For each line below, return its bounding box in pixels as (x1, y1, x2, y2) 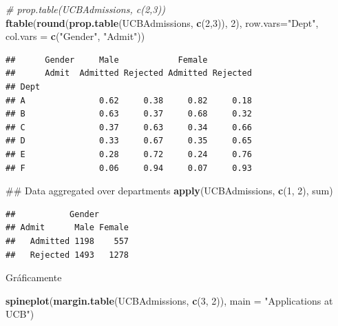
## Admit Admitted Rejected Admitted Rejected (6, 68, 252, 79)
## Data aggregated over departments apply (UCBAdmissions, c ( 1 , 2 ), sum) (6, 183, 333, 198)
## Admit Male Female (6, 223, 129, 233)
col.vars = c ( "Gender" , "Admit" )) (6, 29, 145, 43)
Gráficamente (6, 270, 62, 285)
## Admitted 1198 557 (6, 236, 129, 246)
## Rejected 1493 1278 (6, 249, 129, 260)
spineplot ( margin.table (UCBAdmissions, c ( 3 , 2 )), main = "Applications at (6, 293, 333, 307)
